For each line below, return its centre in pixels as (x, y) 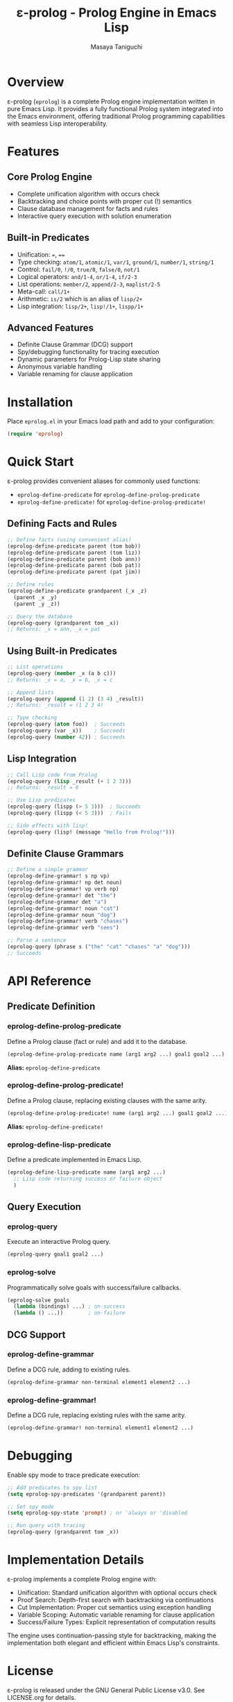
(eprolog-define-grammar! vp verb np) (63, 889)
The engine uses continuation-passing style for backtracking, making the (112, 1635)
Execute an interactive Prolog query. (59, 1242)
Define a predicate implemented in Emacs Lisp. (75, 1160)
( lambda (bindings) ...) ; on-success (70, 1306)
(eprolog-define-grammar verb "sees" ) (63, 928)
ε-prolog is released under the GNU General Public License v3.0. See (106, 1690)
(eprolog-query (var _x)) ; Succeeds (67, 731)
